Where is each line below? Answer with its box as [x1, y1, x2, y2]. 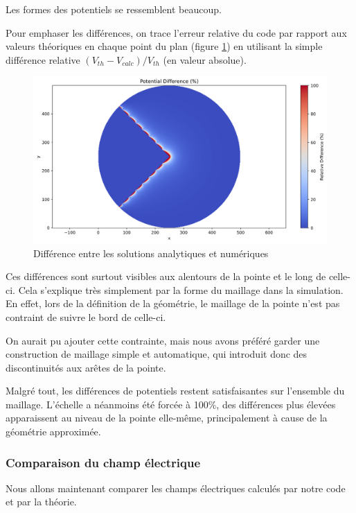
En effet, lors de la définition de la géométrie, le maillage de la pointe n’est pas [6, 296, 340, 311]
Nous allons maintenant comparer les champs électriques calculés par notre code [6, 480, 346, 495]
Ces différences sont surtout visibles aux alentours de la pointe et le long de [6, 269, 326, 284]
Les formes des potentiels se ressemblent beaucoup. [6, 2, 222, 16]
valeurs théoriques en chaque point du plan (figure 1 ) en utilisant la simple [6, 39, 323, 53]
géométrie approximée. [6, 424, 101, 439]
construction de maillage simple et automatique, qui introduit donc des [6, 347, 308, 361]
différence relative [6, 52, 80, 67]
